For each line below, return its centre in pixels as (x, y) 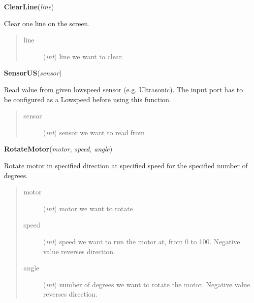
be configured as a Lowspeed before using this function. (88, 99)
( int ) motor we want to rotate (88, 208)
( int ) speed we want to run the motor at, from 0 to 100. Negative (142, 241)
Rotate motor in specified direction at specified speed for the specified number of (126, 165)
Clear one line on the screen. (47, 23)
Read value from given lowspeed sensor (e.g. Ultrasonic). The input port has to (124, 89)
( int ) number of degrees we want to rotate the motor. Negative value (147, 284)
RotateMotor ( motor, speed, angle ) (58, 149)
